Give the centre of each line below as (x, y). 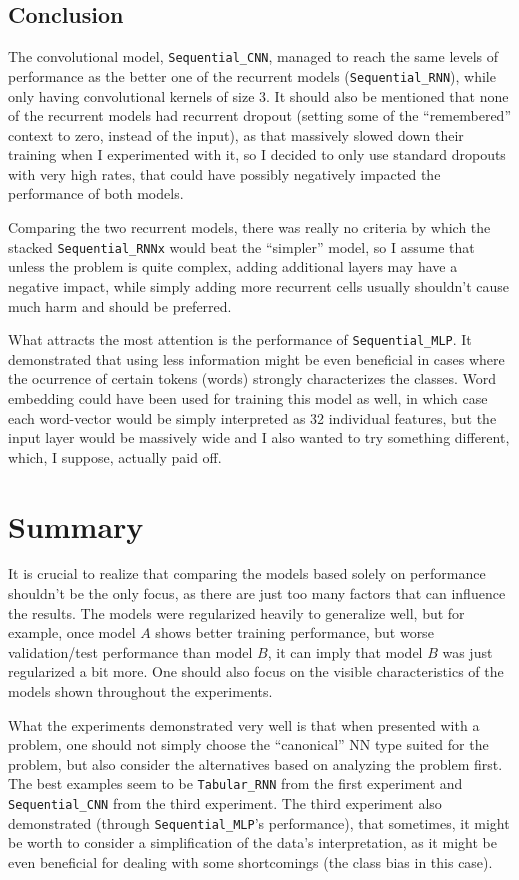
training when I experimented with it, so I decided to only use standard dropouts (257, 154)
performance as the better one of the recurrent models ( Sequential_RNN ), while (252, 75)
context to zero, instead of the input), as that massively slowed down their (236, 134)
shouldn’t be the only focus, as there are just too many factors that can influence (257, 593)
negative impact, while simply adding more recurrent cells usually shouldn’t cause (259, 285)
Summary (76, 525)
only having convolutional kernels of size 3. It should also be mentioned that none (258, 95)
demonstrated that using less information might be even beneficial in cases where (256, 358)
